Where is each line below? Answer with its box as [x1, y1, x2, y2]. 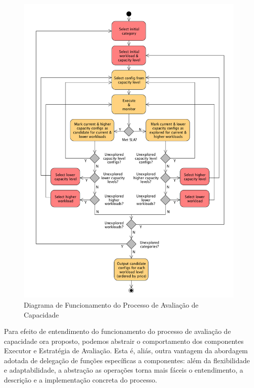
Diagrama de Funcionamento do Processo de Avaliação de [24, 299, 199, 310]
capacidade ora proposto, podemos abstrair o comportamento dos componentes [4, 335, 244, 346]
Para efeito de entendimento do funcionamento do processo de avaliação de [4, 326, 231, 336]
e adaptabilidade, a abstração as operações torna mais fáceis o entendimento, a [4, 365, 244, 375]
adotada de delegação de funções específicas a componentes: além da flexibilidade [4, 355, 250, 365]
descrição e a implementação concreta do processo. [4, 375, 157, 385]
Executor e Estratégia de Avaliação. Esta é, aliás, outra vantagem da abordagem [4, 345, 248, 356]
